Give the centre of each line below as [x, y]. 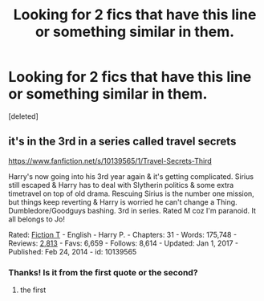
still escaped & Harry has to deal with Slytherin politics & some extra [121, 185]
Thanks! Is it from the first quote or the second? [103, 272]
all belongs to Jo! [37, 219]
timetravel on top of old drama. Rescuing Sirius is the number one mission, [131, 193]
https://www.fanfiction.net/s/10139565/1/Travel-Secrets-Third [110, 161]
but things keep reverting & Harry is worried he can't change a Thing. [123, 201]
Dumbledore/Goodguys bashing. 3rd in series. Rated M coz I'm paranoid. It [132, 210]
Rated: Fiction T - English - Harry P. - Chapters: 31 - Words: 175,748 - [123, 234]
